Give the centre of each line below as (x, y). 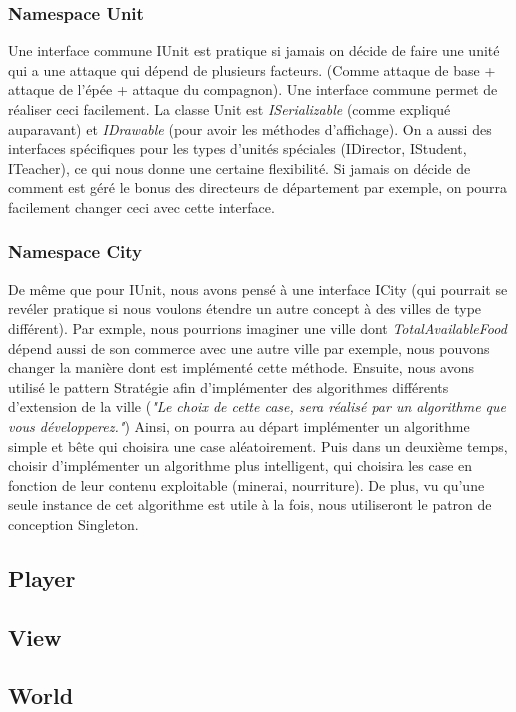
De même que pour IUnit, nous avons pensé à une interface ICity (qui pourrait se (258, 288)
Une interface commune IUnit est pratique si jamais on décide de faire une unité (254, 50)
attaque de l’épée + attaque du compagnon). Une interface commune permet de (253, 89)
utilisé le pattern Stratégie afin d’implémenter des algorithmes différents (228, 386)
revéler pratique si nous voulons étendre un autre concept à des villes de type (245, 308)
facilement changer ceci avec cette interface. (141, 206)
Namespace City (75, 251)
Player (42, 577)
